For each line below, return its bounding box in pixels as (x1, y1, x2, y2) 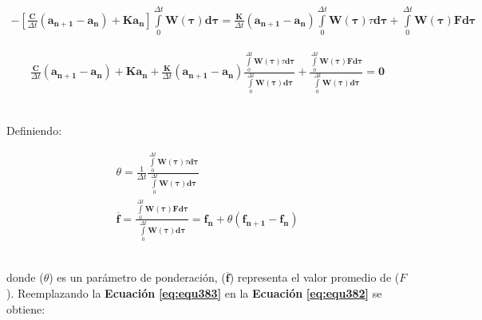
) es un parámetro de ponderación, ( (49, 269, 226, 286)
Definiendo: (6, 121, 62, 138)
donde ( (6, 269, 44, 286)
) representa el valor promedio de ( (229, 269, 400, 286)
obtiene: (6, 300, 45, 317)
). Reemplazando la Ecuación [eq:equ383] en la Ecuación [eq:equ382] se (6, 284, 382, 301)
